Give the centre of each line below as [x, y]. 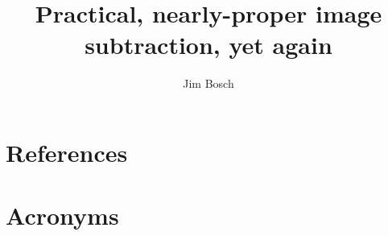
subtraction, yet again [208, 45]
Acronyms [62, 215]
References [67, 152]
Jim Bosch [208, 83]
